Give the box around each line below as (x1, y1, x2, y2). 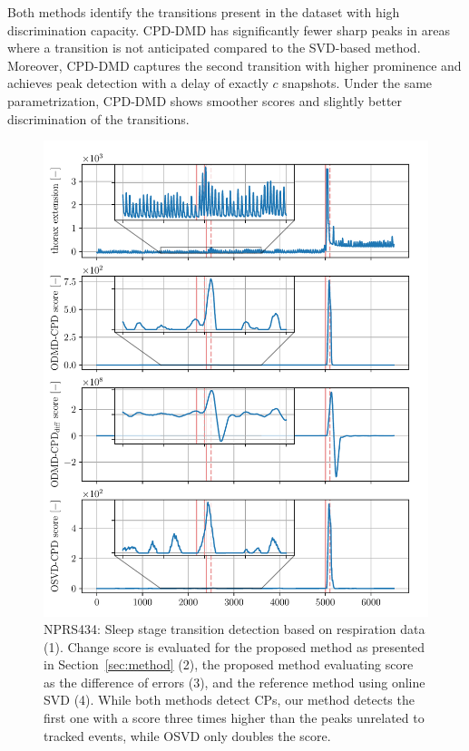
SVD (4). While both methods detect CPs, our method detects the (44, 690, 415, 709)
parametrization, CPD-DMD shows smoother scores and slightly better (7, 91, 403, 110)
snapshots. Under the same (282, 73, 433, 93)
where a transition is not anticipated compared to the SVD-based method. (7, 38, 421, 57)
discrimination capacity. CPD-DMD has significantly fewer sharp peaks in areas (7, 20, 450, 39)
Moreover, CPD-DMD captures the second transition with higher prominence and (7, 55, 462, 74)
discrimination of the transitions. (7, 109, 190, 128)
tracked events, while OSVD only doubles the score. (44, 726, 331, 745)
